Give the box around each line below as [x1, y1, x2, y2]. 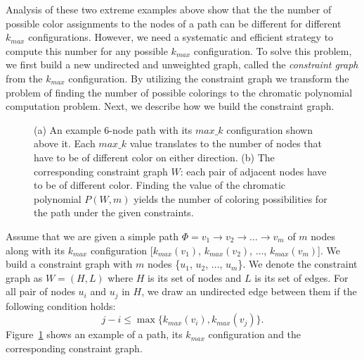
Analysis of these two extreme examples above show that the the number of [6, 2, 332, 16]
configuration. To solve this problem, [193, 43, 352, 58]
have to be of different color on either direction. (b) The [34, 149, 275, 164]
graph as [6, 270, 43, 285]
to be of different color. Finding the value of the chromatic [34, 178, 286, 192]
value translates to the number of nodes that [129, 136, 323, 151]
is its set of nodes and [148, 270, 242, 285]
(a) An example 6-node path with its [34, 122, 193, 137]
